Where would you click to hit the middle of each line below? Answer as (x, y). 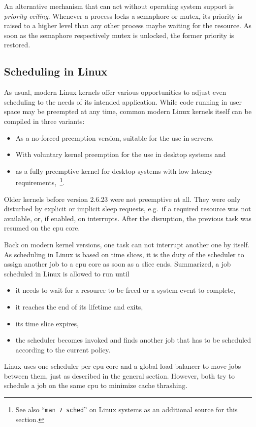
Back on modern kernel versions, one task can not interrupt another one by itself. (127, 244)
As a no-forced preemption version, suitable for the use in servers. (115, 137)
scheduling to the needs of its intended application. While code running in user (123, 101)
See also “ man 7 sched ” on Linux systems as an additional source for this (127, 409)
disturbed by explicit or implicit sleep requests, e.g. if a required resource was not (128, 209)
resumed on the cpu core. (42, 228)
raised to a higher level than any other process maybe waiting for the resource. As (128, 25)
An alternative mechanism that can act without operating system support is (119, 6)
